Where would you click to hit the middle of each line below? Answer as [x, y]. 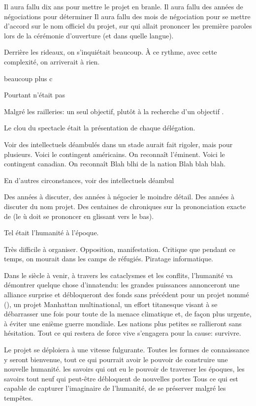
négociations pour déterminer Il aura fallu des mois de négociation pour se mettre [127, 16]
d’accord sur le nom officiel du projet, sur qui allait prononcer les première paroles [128, 26]
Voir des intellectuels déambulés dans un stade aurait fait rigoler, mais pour [118, 144]
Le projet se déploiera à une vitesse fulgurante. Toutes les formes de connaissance [127, 350]
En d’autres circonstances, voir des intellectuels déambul [89, 180]
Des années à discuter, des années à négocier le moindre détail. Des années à [119, 197]
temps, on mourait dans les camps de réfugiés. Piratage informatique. [109, 259]
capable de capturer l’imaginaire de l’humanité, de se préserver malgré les [115, 388]
